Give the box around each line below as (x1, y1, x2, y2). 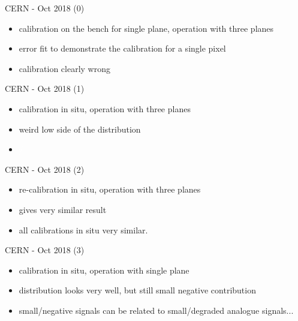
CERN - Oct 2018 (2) (5, 163, 85, 175)
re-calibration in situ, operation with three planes (19, 183, 201, 196)
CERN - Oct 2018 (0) (5, 2, 85, 14)
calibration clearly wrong (19, 62, 110, 74)
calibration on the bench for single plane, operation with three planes (19, 22, 274, 34)
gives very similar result (19, 203, 107, 215)
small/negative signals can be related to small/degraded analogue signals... (19, 304, 294, 316)
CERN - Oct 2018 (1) (5, 82, 85, 95)
